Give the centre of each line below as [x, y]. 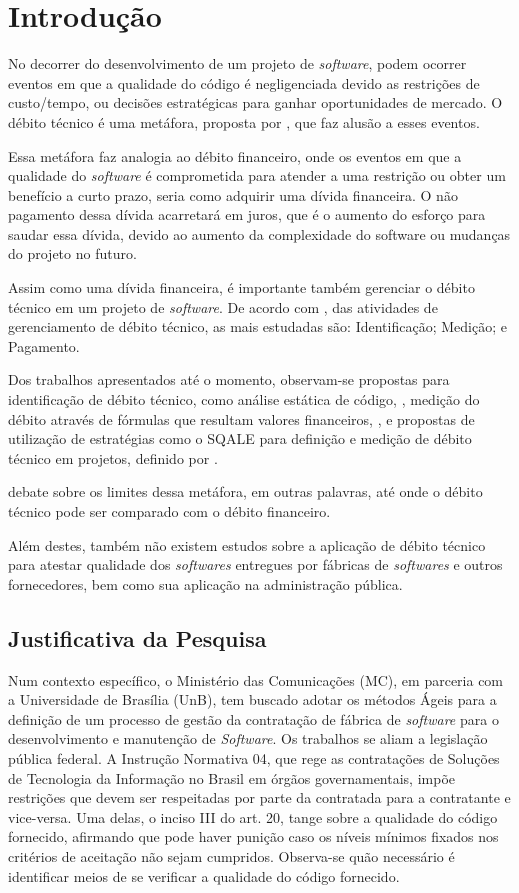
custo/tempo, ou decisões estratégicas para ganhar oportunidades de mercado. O [255, 102]
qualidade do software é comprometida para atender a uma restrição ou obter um [257, 175]
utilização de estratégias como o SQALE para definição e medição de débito [240, 438]
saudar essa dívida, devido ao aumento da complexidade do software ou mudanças [259, 233]
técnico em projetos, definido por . [113, 457]
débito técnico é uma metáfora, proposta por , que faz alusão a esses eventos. [244, 121]
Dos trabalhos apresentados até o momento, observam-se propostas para [229, 379]
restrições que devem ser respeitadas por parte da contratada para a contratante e [259, 797]
